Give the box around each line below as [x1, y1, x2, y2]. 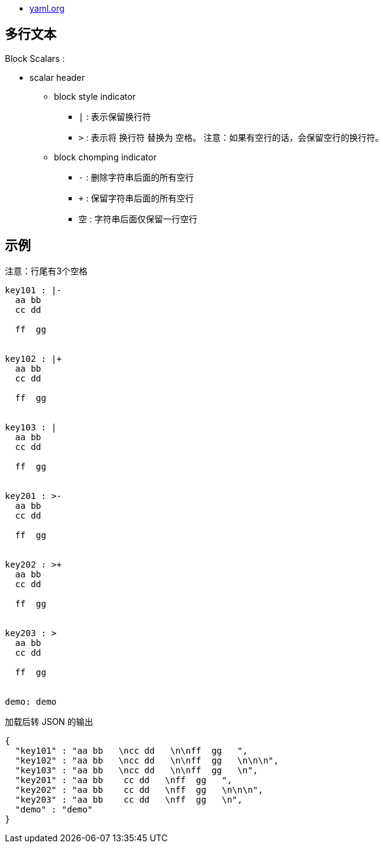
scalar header [29, 72, 85, 83]
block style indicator [54, 91, 136, 102]
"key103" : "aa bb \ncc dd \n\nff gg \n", [15, 765, 259, 775]
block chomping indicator [54, 151, 157, 162]
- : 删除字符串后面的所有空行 [78, 171, 194, 182]
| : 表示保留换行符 [78, 111, 151, 122]
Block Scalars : [5, 53, 65, 64]
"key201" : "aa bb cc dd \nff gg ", [15, 775, 232, 785]
